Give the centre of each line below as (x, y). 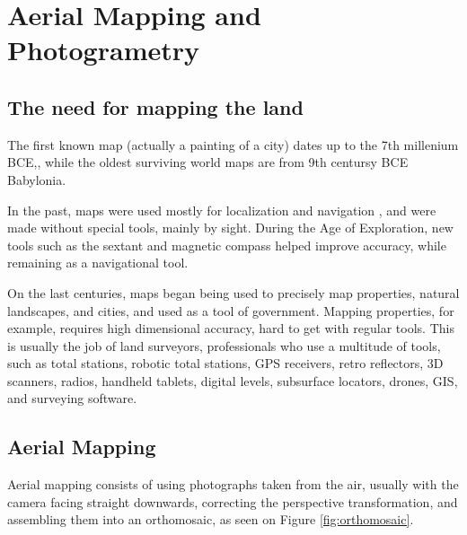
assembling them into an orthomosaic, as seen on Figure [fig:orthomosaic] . (211, 519)
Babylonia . (37, 179)
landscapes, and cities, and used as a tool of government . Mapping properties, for (231, 310)
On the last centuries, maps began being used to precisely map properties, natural (233, 292)
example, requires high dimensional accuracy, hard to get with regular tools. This (231, 328)
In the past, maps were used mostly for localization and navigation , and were (222, 210)
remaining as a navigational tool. (98, 263)
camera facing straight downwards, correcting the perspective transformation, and (233, 501)
